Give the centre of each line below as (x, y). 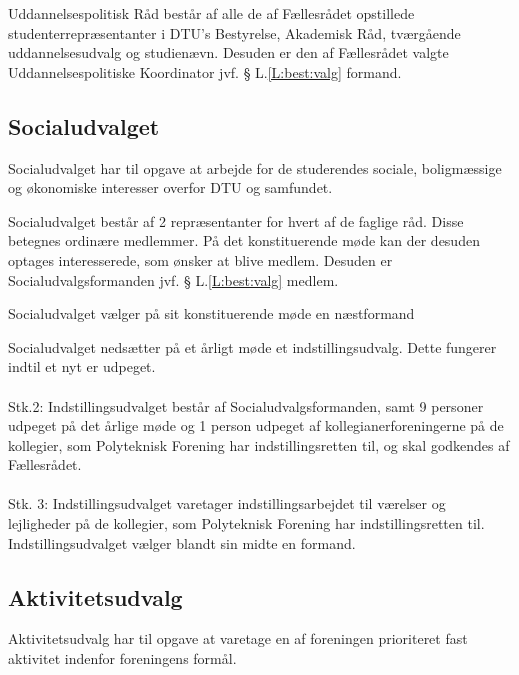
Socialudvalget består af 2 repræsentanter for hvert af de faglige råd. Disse (236, 220)
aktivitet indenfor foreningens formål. (122, 658)
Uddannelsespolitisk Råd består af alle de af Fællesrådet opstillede (211, 13)
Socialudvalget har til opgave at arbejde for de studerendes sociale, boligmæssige (255, 167)
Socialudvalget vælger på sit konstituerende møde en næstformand (211, 313)
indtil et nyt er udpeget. (82, 366)
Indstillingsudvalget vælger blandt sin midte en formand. (182, 542)
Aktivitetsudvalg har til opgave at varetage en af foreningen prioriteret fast (238, 638)
